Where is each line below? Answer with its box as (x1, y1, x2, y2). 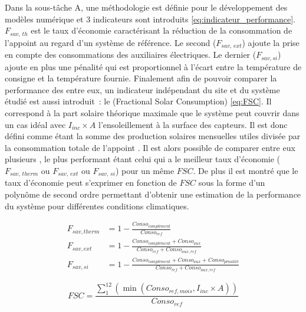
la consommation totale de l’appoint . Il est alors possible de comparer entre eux (5, 141, 295, 153)
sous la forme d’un (198, 176, 265, 189)
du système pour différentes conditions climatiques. (5, 199, 189, 212)
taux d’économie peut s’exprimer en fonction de (5, 176, 177, 189)
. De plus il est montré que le (193, 164, 298, 176)
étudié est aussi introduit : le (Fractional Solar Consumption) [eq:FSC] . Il (5, 95, 272, 107)
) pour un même (115, 164, 175, 176)
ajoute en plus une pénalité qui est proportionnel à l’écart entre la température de (5, 60, 302, 73)
